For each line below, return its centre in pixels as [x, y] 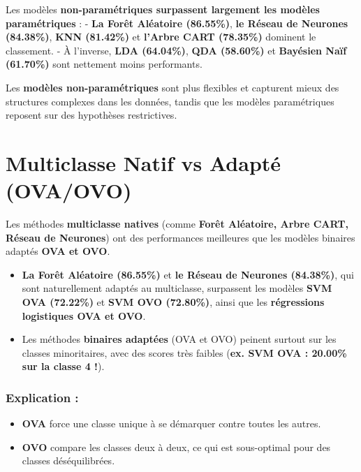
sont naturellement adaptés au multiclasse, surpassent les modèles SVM [177, 288]
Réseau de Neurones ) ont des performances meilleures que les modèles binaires [180, 237]
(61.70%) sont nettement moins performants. [104, 64]
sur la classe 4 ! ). [63, 366]
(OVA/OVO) [69, 190]
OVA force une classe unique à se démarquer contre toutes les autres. [171, 423]
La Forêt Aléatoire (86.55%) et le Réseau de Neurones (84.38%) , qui [188, 274]
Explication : [42, 397]
